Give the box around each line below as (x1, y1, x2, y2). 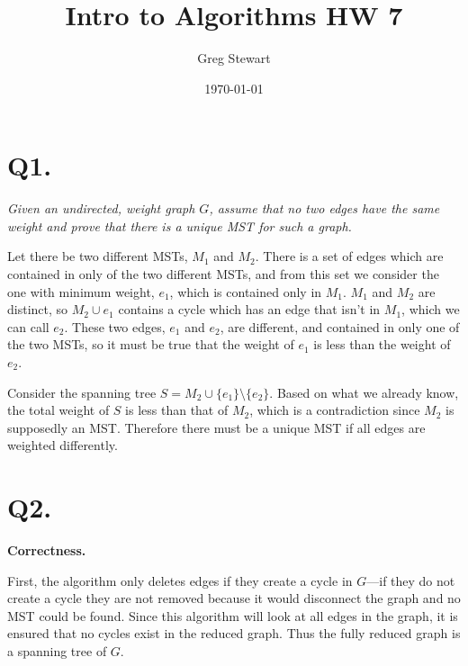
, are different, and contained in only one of (220, 317, 460, 336)
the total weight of (7, 400, 110, 419)
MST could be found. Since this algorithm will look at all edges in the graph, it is (7, 606, 458, 625)
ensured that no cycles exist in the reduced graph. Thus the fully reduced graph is (7, 624, 461, 643)
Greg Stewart (197, 49, 271, 67)
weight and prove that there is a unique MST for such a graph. (7, 216, 352, 235)
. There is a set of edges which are (255, 247, 444, 265)
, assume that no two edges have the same (209, 199, 440, 218)
